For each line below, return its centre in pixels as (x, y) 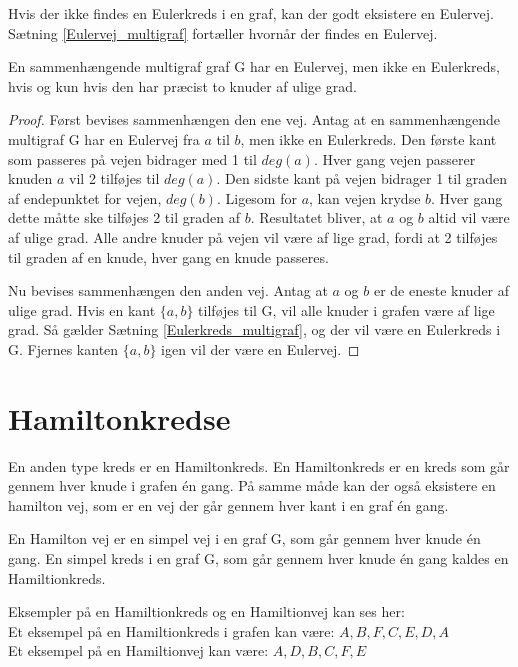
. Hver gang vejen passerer (394, 158)
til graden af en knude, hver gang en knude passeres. (168, 256)
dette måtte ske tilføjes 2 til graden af (124, 217)
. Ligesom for (256, 197)
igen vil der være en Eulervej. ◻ (260, 348)
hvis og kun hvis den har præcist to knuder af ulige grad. (182, 85)
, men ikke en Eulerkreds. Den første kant (368, 138)
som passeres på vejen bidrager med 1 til (132, 158)
